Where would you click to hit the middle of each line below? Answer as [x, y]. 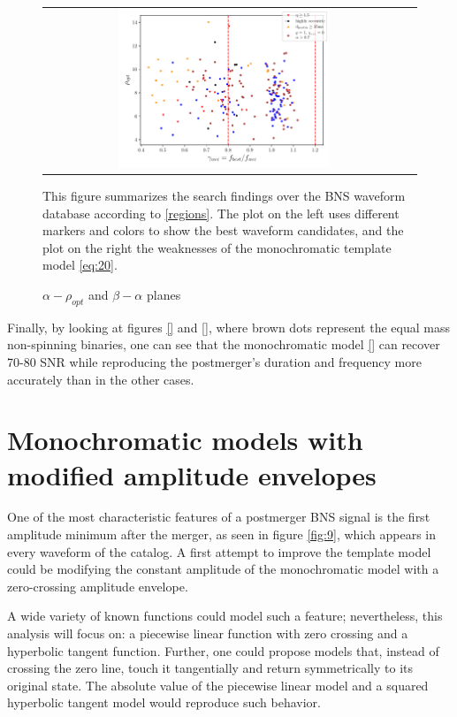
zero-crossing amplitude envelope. [98, 586]
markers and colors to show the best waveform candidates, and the [223, 230]
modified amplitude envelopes [192, 474]
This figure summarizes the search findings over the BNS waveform [224, 196]
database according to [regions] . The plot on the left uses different [221, 213]
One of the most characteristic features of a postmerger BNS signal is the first [219, 517]
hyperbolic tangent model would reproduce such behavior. [164, 702]
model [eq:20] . [80, 265]
